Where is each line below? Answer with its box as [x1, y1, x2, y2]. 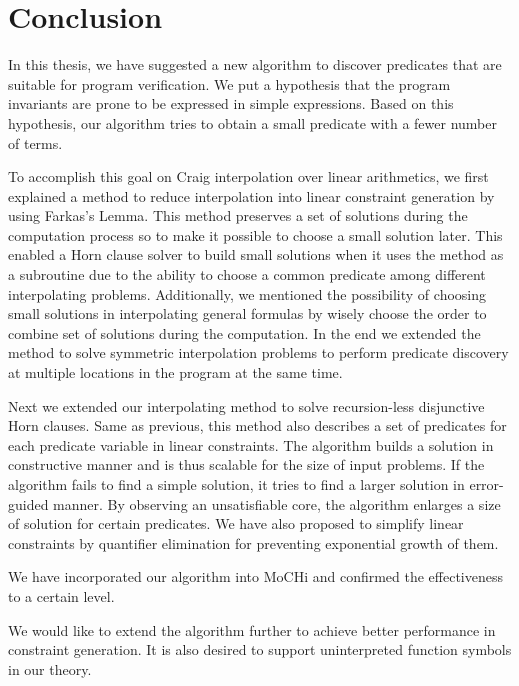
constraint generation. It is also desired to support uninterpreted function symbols [8, 639, 512, 660]
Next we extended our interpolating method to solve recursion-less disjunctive [8, 395, 485, 416]
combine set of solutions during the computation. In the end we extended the [8, 322, 481, 343]
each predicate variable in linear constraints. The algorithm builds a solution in [8, 434, 494, 455]
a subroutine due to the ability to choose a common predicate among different [8, 264, 486, 285]
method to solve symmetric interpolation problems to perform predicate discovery [8, 342, 509, 363]
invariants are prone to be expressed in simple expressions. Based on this [8, 93, 454, 114]
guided [8, 493, 49, 514]
